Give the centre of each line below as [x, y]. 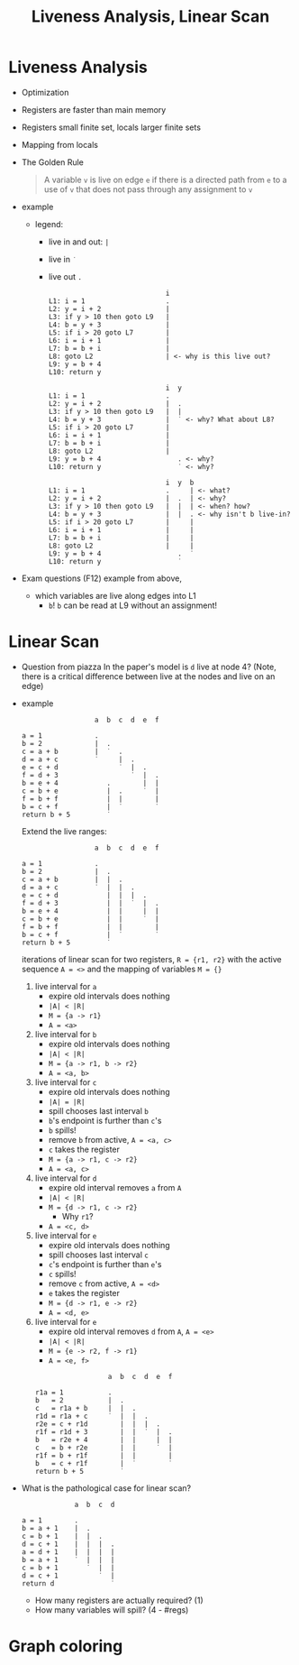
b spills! [63, 1130]
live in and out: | [79, 242]
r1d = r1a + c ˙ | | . [92, 1416]
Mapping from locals [60, 144]
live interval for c [66, 1082]
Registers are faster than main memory [94, 109]
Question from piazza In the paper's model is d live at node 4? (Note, [149, 667]
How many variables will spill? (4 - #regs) [112, 1610]
